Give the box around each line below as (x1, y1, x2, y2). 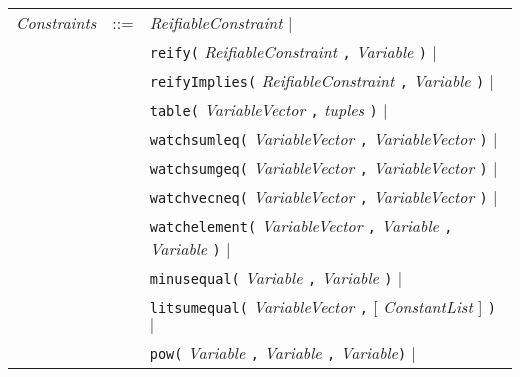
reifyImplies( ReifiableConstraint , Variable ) (149, 69, 485, 92)
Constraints (16, 11, 97, 34)
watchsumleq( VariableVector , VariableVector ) (149, 127, 488, 150)
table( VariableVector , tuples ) (149, 98, 378, 121)
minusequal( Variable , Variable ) (149, 266, 393, 289)
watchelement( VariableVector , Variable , (149, 214, 453, 237)
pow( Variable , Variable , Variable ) (149, 341, 407, 364)
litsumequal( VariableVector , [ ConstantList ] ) (149, 295, 497, 318)
